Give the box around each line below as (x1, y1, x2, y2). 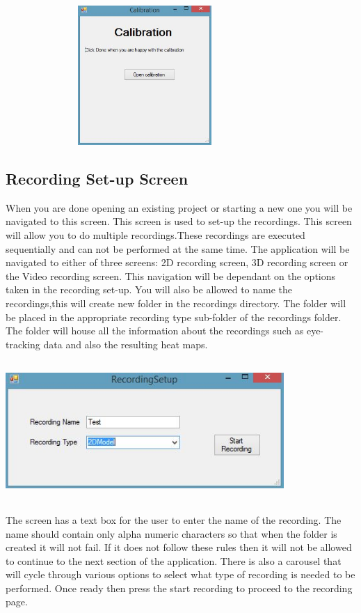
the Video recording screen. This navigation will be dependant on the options (6, 268, 336, 283)
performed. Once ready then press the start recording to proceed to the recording (6, 580, 353, 595)
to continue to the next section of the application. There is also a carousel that (6, 553, 342, 568)
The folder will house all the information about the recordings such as (6, 323, 304, 338)
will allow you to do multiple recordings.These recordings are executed (6, 227, 305, 242)
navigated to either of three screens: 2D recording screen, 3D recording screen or (6, 255, 348, 270)
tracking (6, 336, 40, 351)
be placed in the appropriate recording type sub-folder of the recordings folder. (6, 309, 342, 324)
